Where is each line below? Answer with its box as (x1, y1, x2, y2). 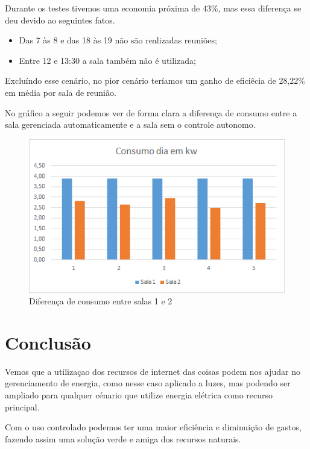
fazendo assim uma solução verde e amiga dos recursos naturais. (5, 432, 241, 445)
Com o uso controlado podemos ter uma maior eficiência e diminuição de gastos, (5, 421, 302, 433)
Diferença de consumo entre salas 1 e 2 (29, 295, 172, 307)
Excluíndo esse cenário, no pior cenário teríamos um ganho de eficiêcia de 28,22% (5, 74, 305, 87)
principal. (5, 400, 40, 413)
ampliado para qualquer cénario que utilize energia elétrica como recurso (5, 389, 273, 401)
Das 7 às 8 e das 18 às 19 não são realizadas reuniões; (19, 34, 217, 46)
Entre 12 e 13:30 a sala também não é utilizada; (19, 54, 196, 66)
